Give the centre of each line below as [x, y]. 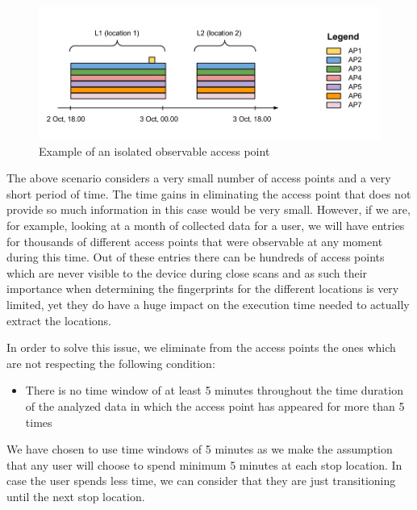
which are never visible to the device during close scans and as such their [187, 272]
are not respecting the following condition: [111, 363]
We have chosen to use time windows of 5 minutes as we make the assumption [200, 449]
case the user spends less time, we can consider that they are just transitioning [201, 481]
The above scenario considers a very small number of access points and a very [199, 178]
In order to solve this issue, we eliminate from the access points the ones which [201, 347]
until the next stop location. [76, 496]
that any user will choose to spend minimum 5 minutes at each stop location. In [204, 464]
